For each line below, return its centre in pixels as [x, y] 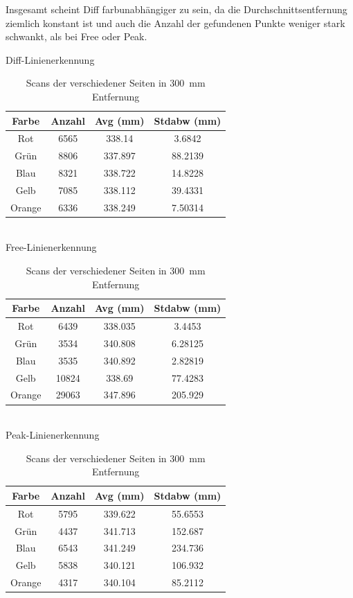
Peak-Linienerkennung [53, 435]
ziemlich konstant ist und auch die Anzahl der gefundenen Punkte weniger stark [175, 23]
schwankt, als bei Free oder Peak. [76, 36]
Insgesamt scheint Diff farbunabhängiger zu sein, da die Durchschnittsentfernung [176, 9]
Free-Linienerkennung [51, 247]
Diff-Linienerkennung [50, 59]
